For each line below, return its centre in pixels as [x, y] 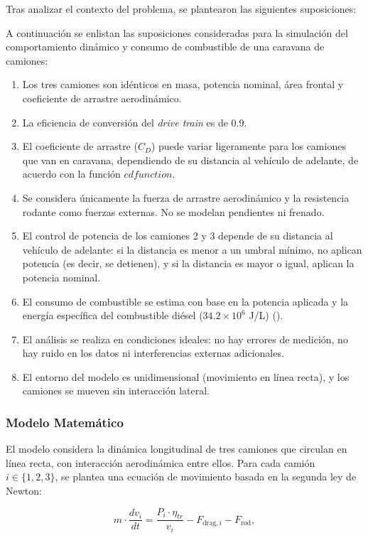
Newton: [24, 491]
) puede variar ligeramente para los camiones [248, 146]
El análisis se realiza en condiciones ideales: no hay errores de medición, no [185, 339]
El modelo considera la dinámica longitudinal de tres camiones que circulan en [177, 449]
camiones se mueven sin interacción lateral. [116, 391]
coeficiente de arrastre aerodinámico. [102, 98]
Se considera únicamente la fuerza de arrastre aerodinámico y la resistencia [186, 197]
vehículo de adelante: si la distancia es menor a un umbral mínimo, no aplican [192, 249]
